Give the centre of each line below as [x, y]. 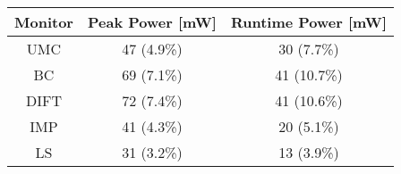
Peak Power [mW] [152, 22]
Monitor [44, 22]
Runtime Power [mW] [309, 22]
